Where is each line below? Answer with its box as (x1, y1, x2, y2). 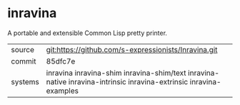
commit (11, 56, 36, 66)
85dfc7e (46, 56, 76, 66)
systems (11, 76, 39, 86)
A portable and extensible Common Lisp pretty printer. (7, 29, 168, 37)
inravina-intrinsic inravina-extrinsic (68, 76, 189, 86)
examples (46, 86, 79, 96)
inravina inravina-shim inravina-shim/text (46, 68, 186, 78)
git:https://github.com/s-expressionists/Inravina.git (46, 44, 218, 54)
